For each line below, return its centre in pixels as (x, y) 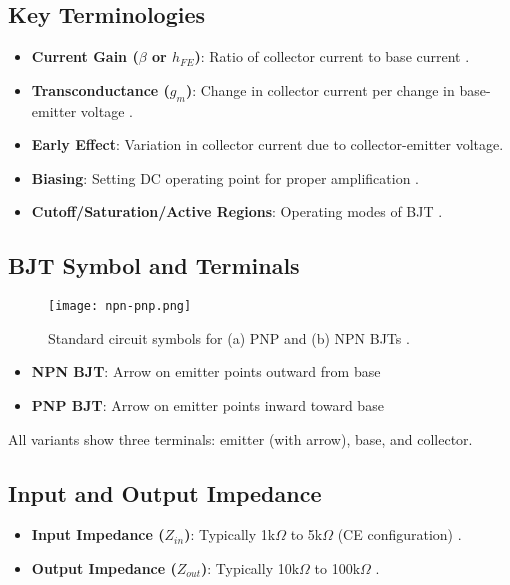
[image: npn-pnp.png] (120, 306)
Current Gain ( (85, 56)
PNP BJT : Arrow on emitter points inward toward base (207, 405)
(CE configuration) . (399, 534)
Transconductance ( (100, 89)
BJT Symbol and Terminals (154, 265)
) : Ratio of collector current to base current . (332, 56)
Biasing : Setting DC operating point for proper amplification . (225, 177)
